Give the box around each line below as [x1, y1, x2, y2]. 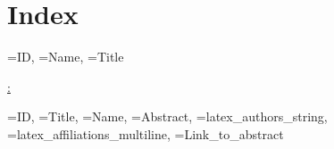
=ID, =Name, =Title [7, 47, 124, 66]
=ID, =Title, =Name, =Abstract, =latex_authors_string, [7, 107, 328, 126]
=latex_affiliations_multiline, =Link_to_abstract [7, 124, 284, 143]
